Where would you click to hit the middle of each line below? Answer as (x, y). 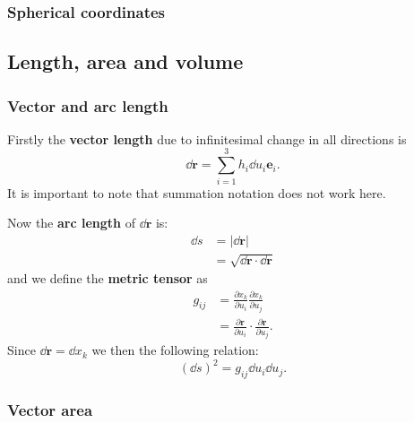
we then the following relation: (175, 350)
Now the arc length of (71, 223)
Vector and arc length (88, 105)
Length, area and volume (125, 61)
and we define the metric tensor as (108, 278)
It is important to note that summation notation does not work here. (197, 192)
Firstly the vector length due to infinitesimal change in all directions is (207, 138)
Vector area (50, 409)
